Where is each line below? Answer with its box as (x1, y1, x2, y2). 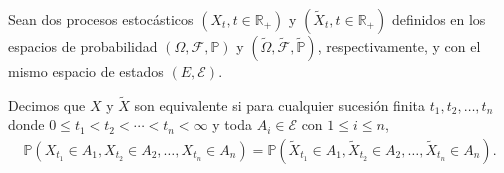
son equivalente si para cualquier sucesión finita (134, 94, 425, 115)
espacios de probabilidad (8, 36, 158, 56)
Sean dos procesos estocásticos (8, 9, 194, 29)
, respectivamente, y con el (317, 36, 481, 56)
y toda (212, 114, 252, 135)
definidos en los (391, 9, 486, 29)
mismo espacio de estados (8, 61, 164, 81)
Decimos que (8, 94, 86, 115)
